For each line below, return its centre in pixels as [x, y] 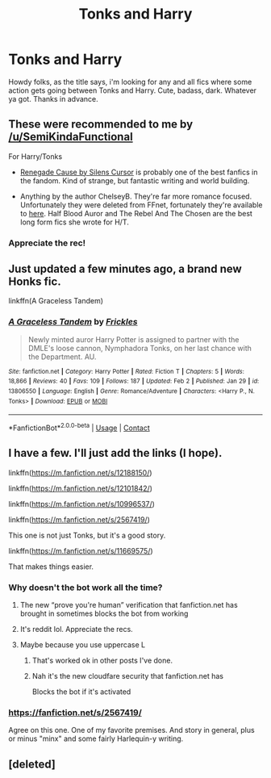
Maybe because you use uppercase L [83, 645]
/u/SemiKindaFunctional [71, 137]
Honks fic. [35, 282]
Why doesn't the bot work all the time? [85, 588]
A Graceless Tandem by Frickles [73, 322]
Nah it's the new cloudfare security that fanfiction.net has [128, 676]
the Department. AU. [62, 357]
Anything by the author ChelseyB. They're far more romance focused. [136, 196]
